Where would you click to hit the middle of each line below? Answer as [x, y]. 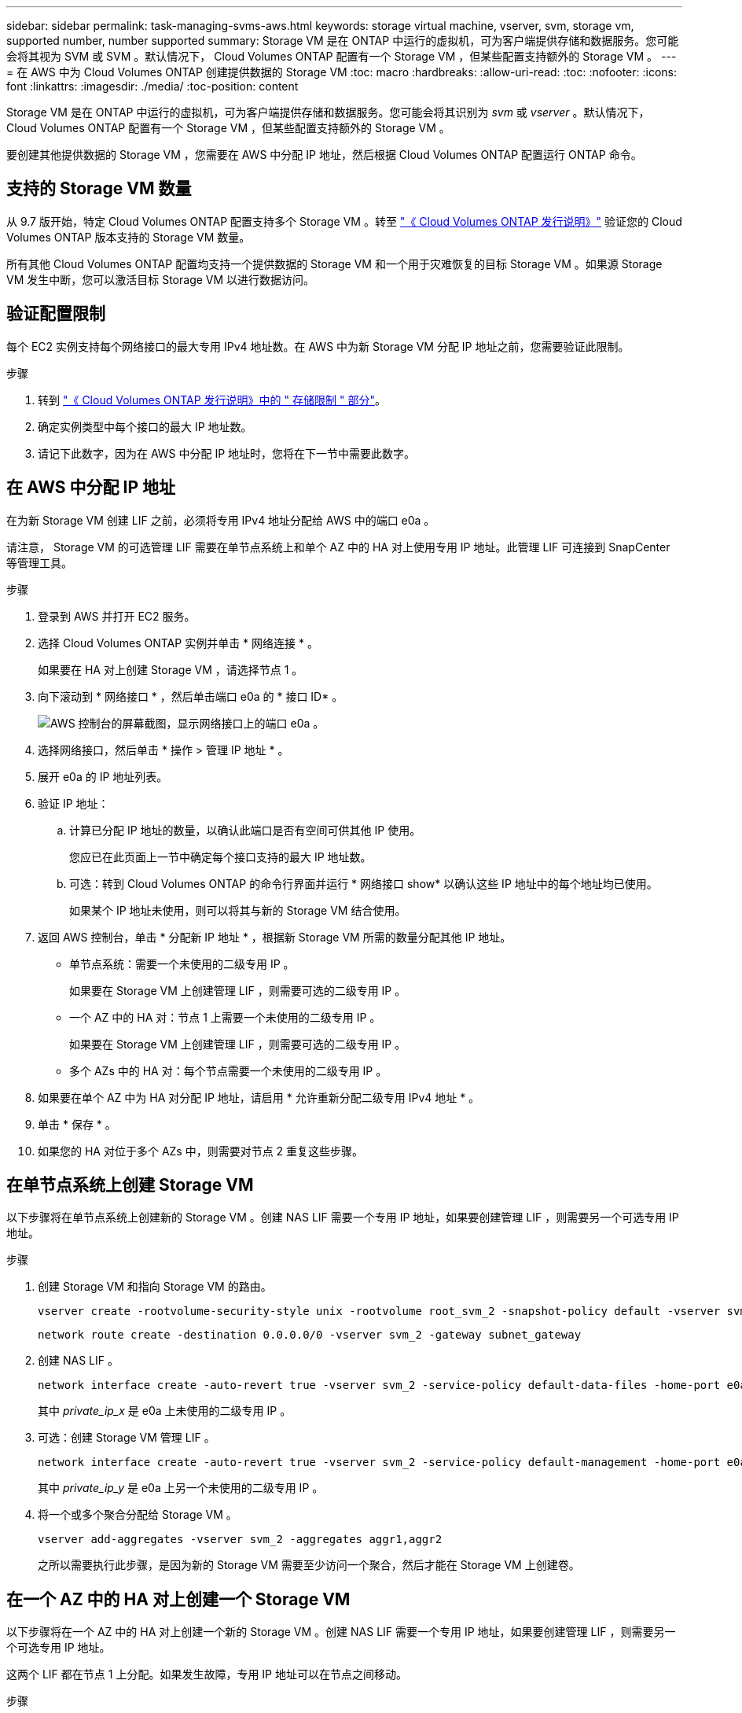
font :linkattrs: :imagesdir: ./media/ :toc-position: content [152, 86]
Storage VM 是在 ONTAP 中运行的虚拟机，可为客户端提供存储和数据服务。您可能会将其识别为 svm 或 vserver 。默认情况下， [328, 112]
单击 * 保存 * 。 [77, 1124]
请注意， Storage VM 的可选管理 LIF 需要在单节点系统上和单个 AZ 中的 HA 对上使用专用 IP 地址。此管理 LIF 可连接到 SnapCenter [338, 547]
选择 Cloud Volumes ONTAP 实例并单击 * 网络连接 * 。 [178, 643]
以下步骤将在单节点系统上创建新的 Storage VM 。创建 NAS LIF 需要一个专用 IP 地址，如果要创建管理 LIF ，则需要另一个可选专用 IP [343, 1218]
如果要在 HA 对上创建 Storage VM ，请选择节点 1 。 [171, 669]
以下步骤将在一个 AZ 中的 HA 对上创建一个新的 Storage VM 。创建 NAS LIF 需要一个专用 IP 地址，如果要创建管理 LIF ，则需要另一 [341, 1632]
